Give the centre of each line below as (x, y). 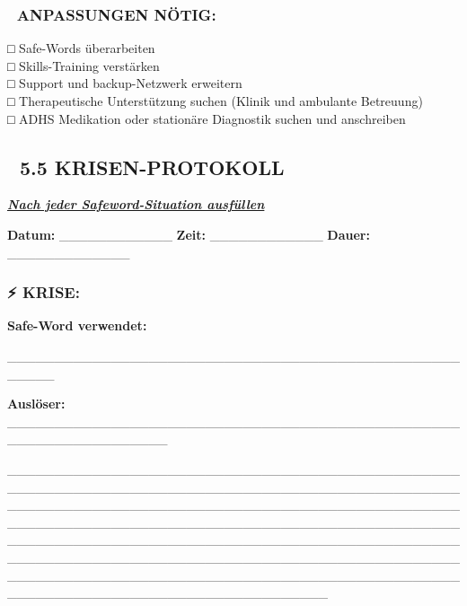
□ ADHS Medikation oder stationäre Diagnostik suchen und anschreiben (207, 118)
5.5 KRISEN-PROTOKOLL (152, 167)
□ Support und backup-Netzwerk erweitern (125, 83)
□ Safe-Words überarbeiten (81, 48)
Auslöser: (36, 404)
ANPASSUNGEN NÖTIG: (116, 14)
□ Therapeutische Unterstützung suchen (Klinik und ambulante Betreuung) (215, 101)
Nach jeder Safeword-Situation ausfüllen (136, 204)
